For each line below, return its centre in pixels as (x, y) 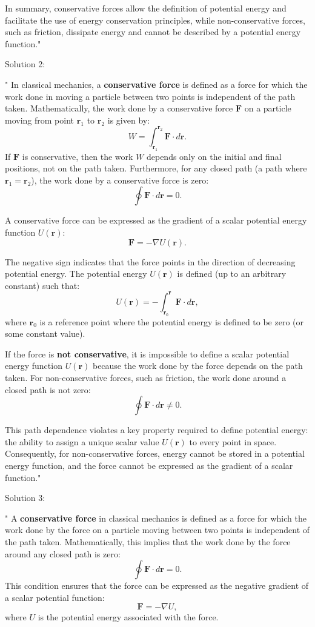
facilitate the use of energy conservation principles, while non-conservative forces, (155, 20)
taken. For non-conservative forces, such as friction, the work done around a (146, 377)
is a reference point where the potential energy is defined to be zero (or (171, 321)
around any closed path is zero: (63, 553)
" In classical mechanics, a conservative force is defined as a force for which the (156, 84)
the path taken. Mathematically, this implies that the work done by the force (148, 541)
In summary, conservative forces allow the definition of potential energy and (146, 8)
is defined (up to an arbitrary (232, 274)
